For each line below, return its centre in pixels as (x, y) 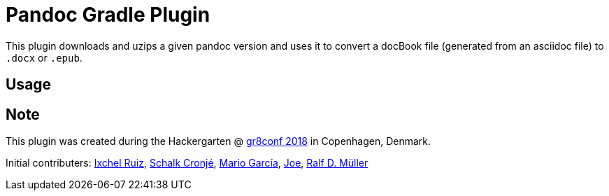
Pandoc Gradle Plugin (108, 15)
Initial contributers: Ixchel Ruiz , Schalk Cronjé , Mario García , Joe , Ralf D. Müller (187, 163)
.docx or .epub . (44, 57)
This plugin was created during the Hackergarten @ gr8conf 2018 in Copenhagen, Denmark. (218, 141)
